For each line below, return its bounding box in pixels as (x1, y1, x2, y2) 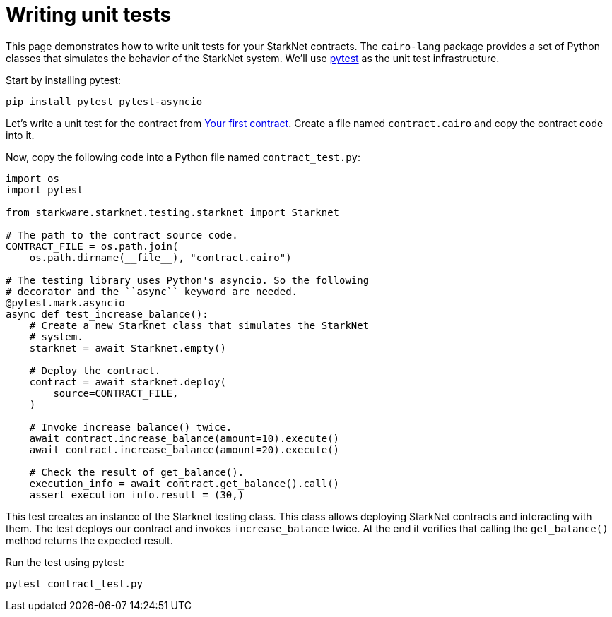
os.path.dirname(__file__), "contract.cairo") (29, 251, 292, 263)
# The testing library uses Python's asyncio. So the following (6, 274, 370, 286)
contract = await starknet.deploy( (29, 376, 226, 388)
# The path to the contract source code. (6, 229, 238, 241)
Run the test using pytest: (6, 556, 124, 568)
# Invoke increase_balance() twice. (29, 421, 233, 433)
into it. (6, 128, 35, 141)
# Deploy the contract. (29, 364, 161, 376)
